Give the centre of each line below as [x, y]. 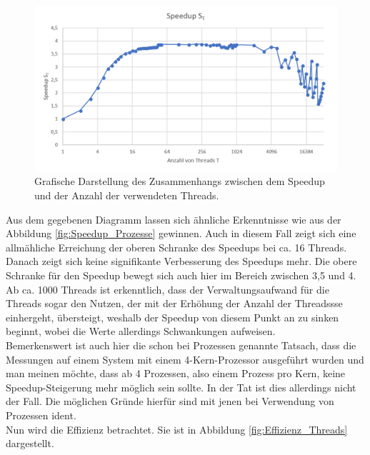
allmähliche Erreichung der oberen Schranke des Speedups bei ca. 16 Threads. [176, 247]
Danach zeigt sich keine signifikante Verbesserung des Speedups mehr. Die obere [181, 261]
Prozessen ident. [41, 415]
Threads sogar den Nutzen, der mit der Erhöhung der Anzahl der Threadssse [174, 303]
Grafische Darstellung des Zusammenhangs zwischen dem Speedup [180, 181]
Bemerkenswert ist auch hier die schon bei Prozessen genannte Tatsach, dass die [181, 345]
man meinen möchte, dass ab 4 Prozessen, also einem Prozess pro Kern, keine [176, 373]
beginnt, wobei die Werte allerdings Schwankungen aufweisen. [141, 331]
